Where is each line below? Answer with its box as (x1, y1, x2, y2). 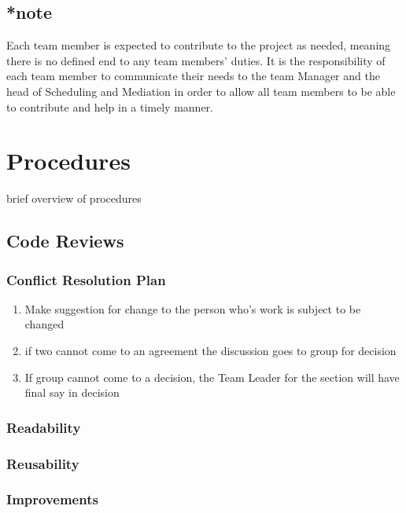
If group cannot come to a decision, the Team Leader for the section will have (24, 368, 400, 385)
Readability (6, 417, 81, 437)
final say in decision (24, 384, 120, 401)
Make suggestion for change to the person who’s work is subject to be (24, 300, 361, 317)
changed (24, 316, 65, 332)
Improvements (6, 489, 98, 509)
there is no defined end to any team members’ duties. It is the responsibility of (6, 52, 386, 68)
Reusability (6, 453, 79, 473)
